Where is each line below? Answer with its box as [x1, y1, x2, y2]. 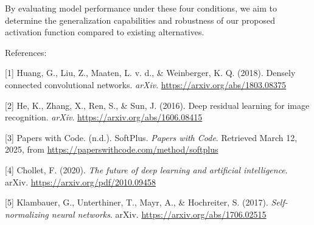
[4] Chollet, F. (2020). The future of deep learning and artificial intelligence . [5, 163, 288, 176]
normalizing [5, 207, 49, 220]
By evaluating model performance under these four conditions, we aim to [5, 2, 277, 14]
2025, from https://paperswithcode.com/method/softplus [5, 143, 218, 156]
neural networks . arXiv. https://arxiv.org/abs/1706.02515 [51, 207, 267, 220]
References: [5, 46, 47, 58]
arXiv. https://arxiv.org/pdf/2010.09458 [5, 175, 156, 188]
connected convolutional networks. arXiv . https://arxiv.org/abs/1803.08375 [5, 78, 286, 91]
